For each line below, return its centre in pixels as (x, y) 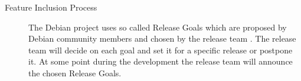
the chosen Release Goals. (75, 72)
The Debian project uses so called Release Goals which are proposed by (158, 27)
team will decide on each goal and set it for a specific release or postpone (161, 50)
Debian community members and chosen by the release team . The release (162, 38)
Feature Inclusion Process (51, 7)
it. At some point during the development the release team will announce (161, 61)
